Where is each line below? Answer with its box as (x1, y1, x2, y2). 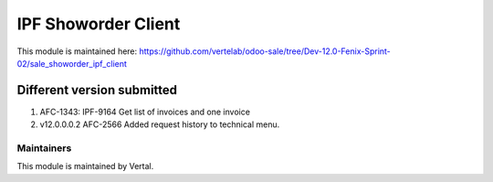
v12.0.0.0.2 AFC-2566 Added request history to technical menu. (39, 119, 280, 130)
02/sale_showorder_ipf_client (16, 58, 128, 69)
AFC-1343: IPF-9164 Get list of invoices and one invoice (39, 106, 251, 117)
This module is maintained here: (16, 46, 138, 57)
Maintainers (16, 142, 72, 155)
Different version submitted (16, 82, 178, 98)
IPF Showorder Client (16, 14, 181, 34)
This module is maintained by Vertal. (16, 161, 154, 172)
